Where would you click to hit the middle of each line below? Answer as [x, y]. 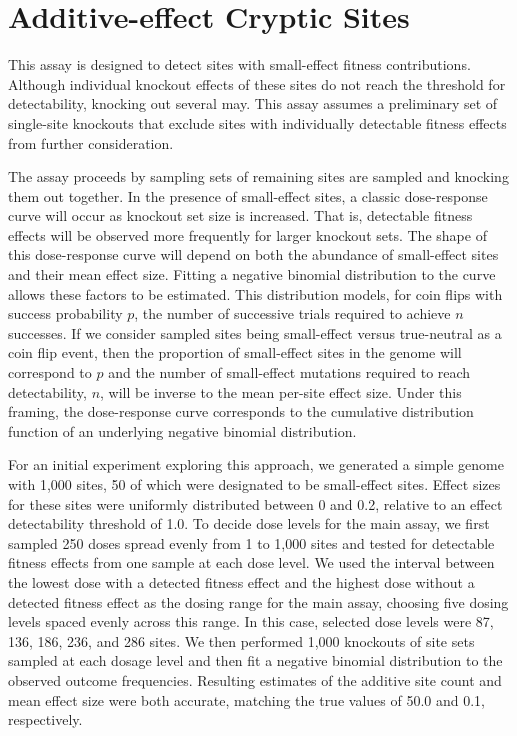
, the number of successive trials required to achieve [292, 313]
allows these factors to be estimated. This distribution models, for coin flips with [255, 293]
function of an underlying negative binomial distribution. [182, 430]
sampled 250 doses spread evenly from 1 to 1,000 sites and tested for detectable [251, 542]
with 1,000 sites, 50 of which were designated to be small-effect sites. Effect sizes [254, 484]
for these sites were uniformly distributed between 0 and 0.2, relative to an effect [255, 503]
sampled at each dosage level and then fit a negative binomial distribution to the [255, 660]
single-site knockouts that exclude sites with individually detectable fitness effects [257, 122]
